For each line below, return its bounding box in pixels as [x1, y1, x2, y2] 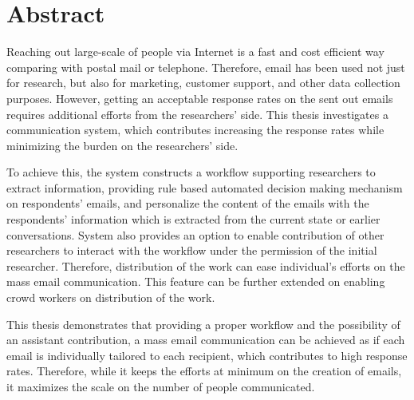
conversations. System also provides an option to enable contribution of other [6, 226, 384, 243]
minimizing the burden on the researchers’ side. [6, 137, 239, 153]
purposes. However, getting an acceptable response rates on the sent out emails [6, 89, 393, 106]
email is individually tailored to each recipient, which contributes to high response [6, 347, 408, 363]
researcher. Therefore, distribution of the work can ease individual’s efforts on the [6, 257, 405, 274]
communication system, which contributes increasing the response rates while [6, 121, 384, 138]
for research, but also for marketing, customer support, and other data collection [6, 74, 400, 91]
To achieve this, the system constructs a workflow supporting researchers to [6, 164, 376, 180]
